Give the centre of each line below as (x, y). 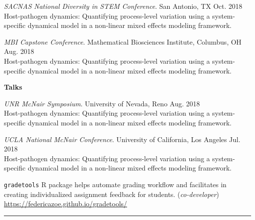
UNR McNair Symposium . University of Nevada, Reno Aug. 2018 (102, 103)
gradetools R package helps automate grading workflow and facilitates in (115, 184)
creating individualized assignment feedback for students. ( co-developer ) (112, 194)
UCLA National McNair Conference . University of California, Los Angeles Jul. (122, 139)
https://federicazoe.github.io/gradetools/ (66, 204)
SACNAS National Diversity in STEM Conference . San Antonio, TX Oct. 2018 (123, 6)
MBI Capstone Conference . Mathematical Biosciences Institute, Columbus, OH (123, 41)
